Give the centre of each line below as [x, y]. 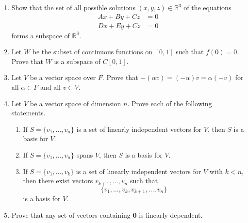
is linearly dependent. [171, 215]
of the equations [207, 7]
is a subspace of [77, 61]
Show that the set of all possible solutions [73, 7]
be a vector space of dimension [75, 103]
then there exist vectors [58, 181]
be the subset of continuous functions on [92, 52]
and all [50, 87]
